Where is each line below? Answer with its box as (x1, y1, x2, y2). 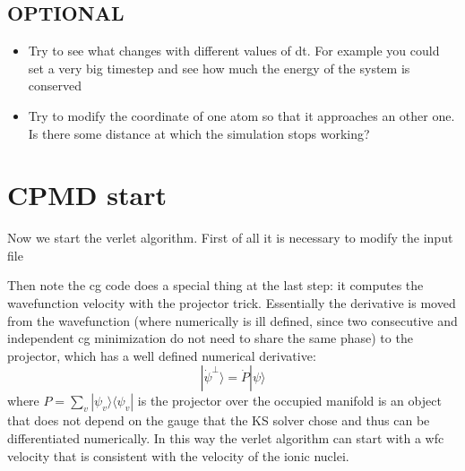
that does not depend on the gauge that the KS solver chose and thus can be (7, 411, 430, 430)
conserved (28, 76, 82, 95)
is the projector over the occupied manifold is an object (137, 391, 442, 410)
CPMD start (7, 176, 167, 213)
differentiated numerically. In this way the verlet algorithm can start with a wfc (7, 429, 444, 448)
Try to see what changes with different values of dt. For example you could (28, 41, 440, 60)
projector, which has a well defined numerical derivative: (7, 346, 316, 364)
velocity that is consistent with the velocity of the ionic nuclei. (7, 446, 349, 465)
